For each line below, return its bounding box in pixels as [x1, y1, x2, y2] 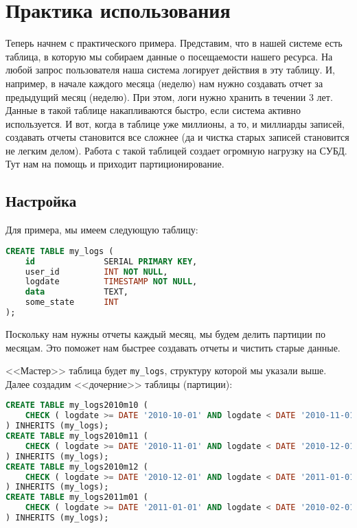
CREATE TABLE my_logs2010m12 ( [5, 461, 148, 472]
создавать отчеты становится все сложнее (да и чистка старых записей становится [5, 130, 349, 144]
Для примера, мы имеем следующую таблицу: [5, 222, 198, 237]
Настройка [5, 190, 77, 211]
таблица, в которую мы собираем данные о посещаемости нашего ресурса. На [5, 49, 333, 63]
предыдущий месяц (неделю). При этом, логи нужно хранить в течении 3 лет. [5, 89, 333, 104]
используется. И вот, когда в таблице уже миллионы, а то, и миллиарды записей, [5, 116, 345, 130]
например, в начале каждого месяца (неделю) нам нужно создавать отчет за [5, 76, 323, 90]
